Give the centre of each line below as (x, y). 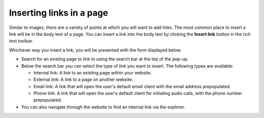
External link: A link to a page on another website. (83, 80)
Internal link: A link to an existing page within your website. (92, 72)
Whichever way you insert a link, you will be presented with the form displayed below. (95, 50)
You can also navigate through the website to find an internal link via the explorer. (103, 107)
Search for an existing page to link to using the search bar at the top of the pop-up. (105, 59)
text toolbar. (21, 41)
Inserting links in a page (59, 13)
